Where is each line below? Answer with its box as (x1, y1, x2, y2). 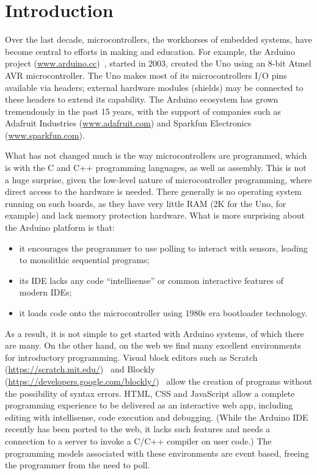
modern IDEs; (19, 286, 72, 299)
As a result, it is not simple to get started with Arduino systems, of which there (5, 327, 304, 339)
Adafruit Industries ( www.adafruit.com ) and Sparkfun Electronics (5, 117, 252, 129)
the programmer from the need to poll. (5, 459, 150, 471)
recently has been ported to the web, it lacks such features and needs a (5, 422, 271, 435)
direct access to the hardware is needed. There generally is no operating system (5, 185, 302, 198)
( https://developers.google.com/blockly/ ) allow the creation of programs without (5, 374, 313, 387)
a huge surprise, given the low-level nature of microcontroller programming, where (5, 173, 312, 186)
